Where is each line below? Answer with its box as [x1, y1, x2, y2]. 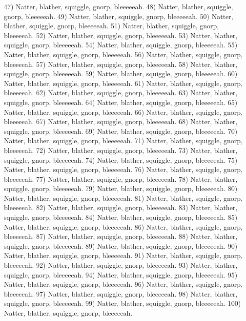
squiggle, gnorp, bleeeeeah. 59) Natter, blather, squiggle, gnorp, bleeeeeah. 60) [4, 68, 238, 79]
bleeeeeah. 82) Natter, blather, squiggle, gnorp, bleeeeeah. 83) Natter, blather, [4, 202, 238, 213]
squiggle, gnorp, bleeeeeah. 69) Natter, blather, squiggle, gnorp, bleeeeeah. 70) [4, 126, 238, 136]
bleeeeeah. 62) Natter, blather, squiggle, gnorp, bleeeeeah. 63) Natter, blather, [4, 87, 238, 98]
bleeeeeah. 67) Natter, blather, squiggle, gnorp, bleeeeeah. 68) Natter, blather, [4, 116, 238, 127]
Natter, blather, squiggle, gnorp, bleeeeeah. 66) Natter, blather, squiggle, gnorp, [4, 107, 243, 117]
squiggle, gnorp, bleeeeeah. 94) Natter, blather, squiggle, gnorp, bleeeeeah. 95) [4, 269, 238, 279]
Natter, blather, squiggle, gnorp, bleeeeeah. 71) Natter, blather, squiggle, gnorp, [4, 135, 243, 146]
